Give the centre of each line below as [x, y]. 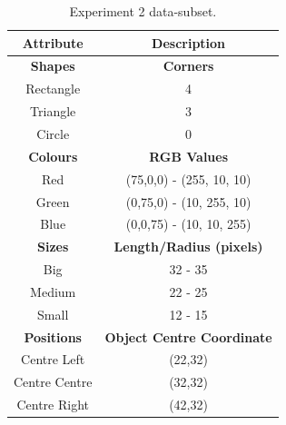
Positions [53, 336]
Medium [53, 291]
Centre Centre [53, 382]
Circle [53, 133]
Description [189, 42]
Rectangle [53, 89]
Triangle [53, 111]
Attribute [53, 42]
